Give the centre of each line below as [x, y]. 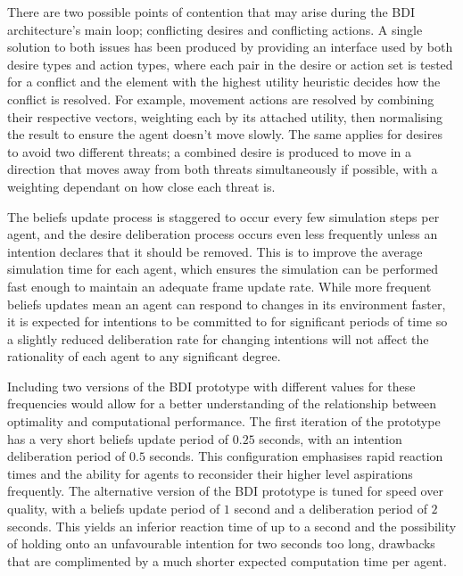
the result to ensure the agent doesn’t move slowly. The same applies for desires [225, 134]
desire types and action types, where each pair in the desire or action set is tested [230, 64]
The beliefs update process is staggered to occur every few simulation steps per [223, 216]
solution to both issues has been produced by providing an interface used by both [230, 47]
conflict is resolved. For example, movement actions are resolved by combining [221, 99]
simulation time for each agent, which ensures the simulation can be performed [223, 269]
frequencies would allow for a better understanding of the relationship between [222, 403]
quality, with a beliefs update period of [114, 509]
